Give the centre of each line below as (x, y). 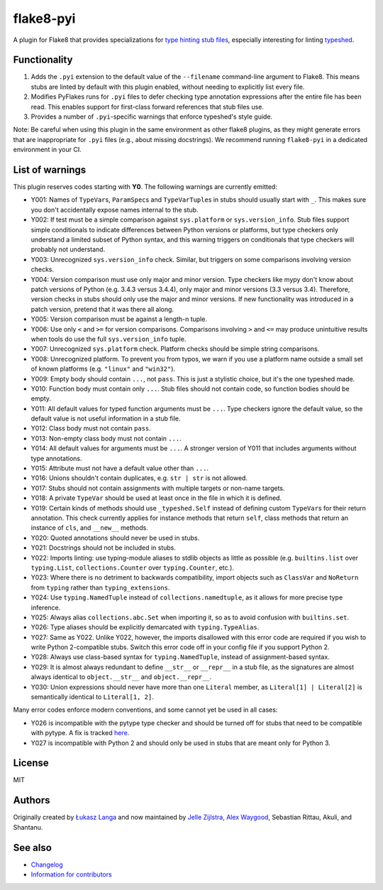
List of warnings (50, 170)
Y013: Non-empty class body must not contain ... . (106, 438)
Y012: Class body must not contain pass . (91, 428)
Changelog (47, 864)
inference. (46, 607)
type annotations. (56, 458)
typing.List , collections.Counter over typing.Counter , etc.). (132, 568)
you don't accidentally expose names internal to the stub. (115, 210)
